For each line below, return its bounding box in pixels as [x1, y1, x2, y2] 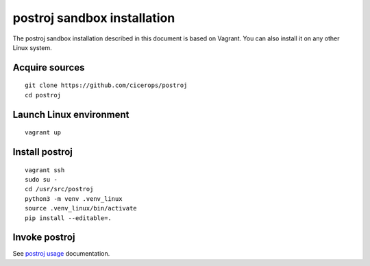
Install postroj [12, 146, 73, 158]
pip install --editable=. [25, 214, 112, 222]
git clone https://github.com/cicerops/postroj [25, 82, 188, 89]
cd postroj [25, 91, 62, 99]
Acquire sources [12, 62, 85, 73]
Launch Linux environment [12, 108, 129, 120]
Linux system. [12, 43, 52, 51]
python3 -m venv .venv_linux [25, 195, 123, 202]
